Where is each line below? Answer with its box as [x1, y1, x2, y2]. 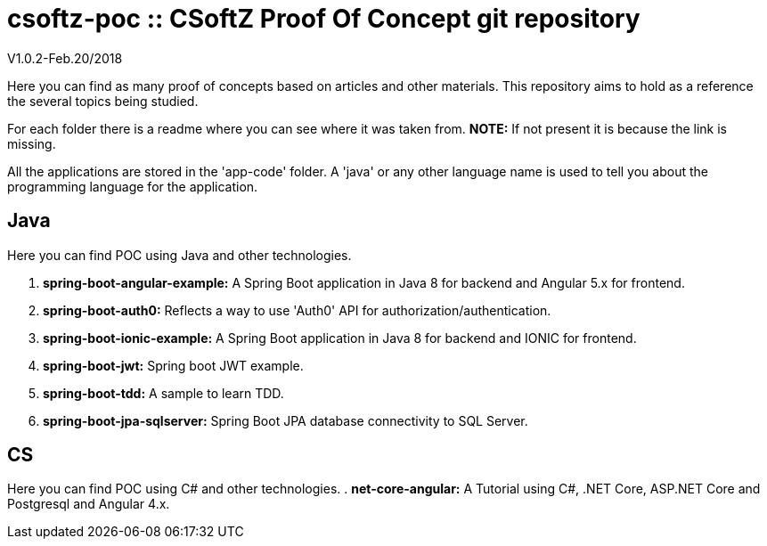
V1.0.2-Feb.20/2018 [7, 50, 123, 66]
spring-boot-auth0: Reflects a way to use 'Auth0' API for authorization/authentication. [43, 302, 551, 318]
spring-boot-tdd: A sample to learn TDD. [43, 385, 284, 401]
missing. [7, 135, 56, 151]
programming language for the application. [7, 178, 258, 194]
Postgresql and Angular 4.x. [7, 496, 170, 512]
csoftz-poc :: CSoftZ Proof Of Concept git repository [7, 4, 641, 34]
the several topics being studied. [7, 93, 199, 109]
